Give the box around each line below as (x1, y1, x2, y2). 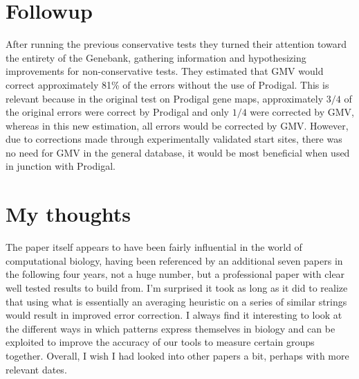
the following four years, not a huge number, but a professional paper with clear (6, 267, 345, 281)
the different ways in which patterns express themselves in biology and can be (6, 321, 335, 335)
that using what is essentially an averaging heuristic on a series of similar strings (6, 294, 347, 308)
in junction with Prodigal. (6, 159, 116, 173)
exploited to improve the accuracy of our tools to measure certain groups (6, 335, 315, 349)
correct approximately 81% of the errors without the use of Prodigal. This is (6, 77, 329, 91)
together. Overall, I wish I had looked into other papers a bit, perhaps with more (6, 348, 349, 362)
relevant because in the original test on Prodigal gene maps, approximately (6, 91, 324, 105)
